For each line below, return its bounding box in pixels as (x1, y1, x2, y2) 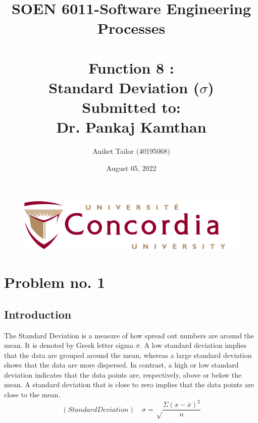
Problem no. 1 (4, 272, 106, 292)
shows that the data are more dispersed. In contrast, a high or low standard (4, 359, 239, 370)
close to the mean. (4, 389, 61, 400)
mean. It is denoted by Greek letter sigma (4, 340, 134, 350)
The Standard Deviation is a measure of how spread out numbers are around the (4, 330, 254, 340)
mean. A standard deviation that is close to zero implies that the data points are (4, 379, 254, 390)
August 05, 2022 (106, 162, 157, 173)
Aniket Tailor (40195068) (92, 146, 170, 156)
